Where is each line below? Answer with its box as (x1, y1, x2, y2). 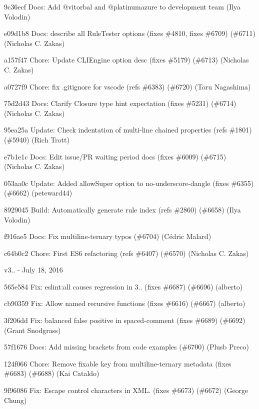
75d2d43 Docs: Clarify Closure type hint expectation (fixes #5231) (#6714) (4, 98, 236, 108)
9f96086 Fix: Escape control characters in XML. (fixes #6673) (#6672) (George (4, 385, 248, 395)
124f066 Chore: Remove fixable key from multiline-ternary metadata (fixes (4, 358, 231, 368)
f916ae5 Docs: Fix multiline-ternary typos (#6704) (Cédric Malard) (4, 231, 211, 241)
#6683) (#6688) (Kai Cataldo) (4, 368, 99, 378)
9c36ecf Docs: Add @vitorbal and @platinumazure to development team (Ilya (4, 1, 240, 11)
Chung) (4, 394, 27, 405)
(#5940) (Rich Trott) (4, 134, 69, 144)
